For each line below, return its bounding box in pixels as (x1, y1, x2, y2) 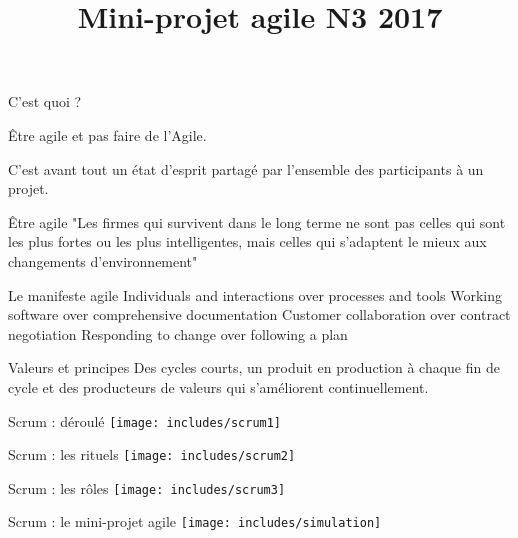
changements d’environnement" (8, 250, 198, 271)
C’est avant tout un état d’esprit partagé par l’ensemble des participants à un (8, 158, 484, 179)
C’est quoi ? (8, 91, 82, 112)
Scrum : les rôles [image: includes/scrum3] (8, 477, 286, 498)
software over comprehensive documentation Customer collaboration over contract (8, 304, 511, 325)
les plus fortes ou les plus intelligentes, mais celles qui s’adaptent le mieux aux (8, 231, 487, 252)
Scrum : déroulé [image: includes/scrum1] (8, 410, 282, 431)
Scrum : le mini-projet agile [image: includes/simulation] (8, 511, 382, 532)
